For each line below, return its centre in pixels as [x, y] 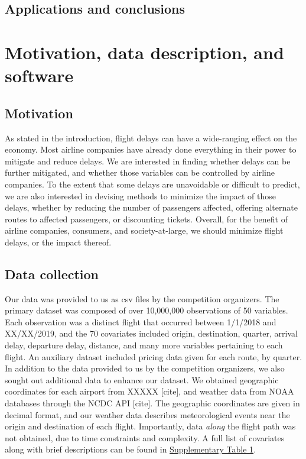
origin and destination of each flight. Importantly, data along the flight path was [150, 426]
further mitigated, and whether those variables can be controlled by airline [140, 172]
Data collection [52, 274]
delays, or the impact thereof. [58, 242]
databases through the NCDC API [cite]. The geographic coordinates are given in [152, 403]
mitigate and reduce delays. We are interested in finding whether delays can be [148, 161]
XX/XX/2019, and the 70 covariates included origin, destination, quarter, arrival [151, 333]
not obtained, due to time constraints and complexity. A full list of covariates [145, 437]
